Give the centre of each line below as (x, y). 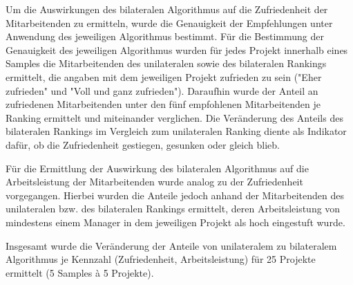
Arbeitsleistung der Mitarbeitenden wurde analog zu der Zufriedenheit (154, 182)
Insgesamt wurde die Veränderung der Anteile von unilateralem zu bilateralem (171, 245)
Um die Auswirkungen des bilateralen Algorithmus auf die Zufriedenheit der (167, 9)
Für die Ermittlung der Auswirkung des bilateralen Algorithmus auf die (157, 168)
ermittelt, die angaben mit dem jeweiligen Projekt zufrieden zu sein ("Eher (164, 76)
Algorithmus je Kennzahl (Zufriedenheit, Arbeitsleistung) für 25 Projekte (161, 259)
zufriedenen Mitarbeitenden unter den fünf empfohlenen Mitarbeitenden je (163, 104)
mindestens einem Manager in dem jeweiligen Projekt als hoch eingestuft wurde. (175, 222)
